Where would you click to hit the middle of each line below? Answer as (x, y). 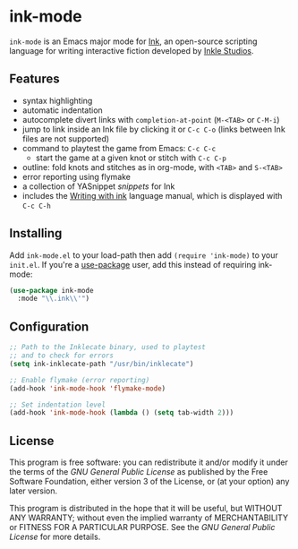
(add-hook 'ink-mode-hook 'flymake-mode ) (88, 388)
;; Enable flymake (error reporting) (80, 380)
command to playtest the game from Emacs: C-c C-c (119, 148)
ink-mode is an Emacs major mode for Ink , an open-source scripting (133, 41)
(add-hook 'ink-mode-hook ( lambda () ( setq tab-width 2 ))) (122, 413)
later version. (34, 491)
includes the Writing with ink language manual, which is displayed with (152, 195)
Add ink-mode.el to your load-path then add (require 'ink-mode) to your (144, 255)
